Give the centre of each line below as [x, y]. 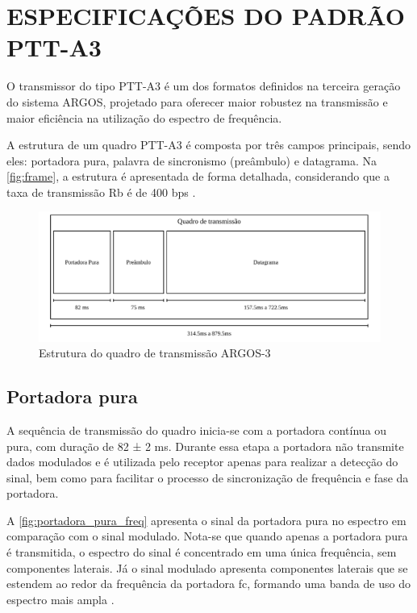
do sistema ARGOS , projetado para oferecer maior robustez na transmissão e [197, 101]
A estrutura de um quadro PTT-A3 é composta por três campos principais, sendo [209, 145]
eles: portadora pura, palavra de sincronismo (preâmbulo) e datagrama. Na [192, 160]
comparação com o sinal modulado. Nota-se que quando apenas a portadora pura [207, 536]
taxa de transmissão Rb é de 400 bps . [101, 192]
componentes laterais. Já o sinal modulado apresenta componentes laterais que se [207, 567]
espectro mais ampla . [60, 599]
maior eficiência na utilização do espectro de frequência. [144, 117]
